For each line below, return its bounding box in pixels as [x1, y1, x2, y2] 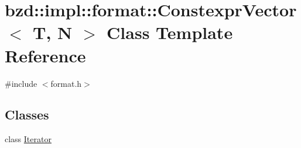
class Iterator [5, 133, 52, 145]
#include [5, 77, 37, 89]
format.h [50, 77, 82, 89]
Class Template [107, 20, 233, 44]
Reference [5, 43, 86, 67]
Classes [5, 105, 49, 124]
